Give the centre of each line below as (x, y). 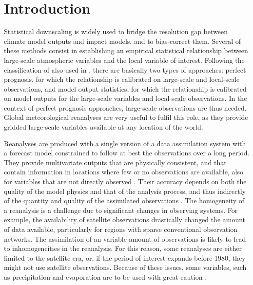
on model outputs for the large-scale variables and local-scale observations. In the (126, 98)
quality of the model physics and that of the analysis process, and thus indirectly (125, 191)
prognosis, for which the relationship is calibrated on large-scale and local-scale (122, 79)
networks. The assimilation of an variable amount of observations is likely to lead (125, 238)
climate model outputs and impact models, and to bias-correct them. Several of (123, 41)
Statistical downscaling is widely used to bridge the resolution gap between (116, 31)
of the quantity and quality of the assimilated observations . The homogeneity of (124, 200)
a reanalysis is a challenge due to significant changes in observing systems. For (121, 210)
